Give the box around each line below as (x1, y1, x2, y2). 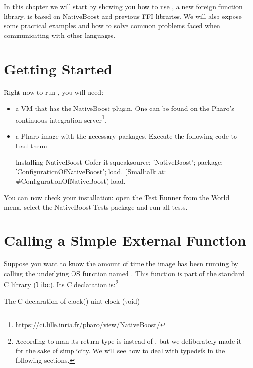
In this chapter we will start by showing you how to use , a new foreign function (4, 1, 243, 11)
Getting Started (4, 58, 113, 78)
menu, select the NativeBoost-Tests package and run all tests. (4, 202, 188, 212)
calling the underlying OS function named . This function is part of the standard (4, 268, 245, 278)
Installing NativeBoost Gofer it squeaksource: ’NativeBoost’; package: (15, 157, 223, 167)
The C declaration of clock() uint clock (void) (4, 295, 140, 306)
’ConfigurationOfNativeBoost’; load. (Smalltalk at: (15, 166, 166, 176)
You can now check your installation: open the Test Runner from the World (4, 192, 230, 202)
